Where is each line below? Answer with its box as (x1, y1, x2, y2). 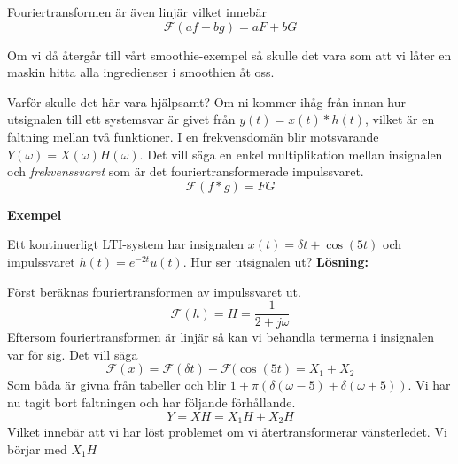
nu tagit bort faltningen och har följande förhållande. (7, 392, 296, 411)
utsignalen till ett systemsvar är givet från (7, 110, 236, 128)
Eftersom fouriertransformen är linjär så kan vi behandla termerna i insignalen (7, 328, 434, 346)
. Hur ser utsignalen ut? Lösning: (182, 251, 369, 270)
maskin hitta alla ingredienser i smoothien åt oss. (7, 63, 275, 81)
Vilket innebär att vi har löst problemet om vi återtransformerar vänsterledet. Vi (7, 422, 447, 441)
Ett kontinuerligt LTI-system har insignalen (7, 235, 245, 253)
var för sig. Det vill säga (7, 344, 138, 363)
